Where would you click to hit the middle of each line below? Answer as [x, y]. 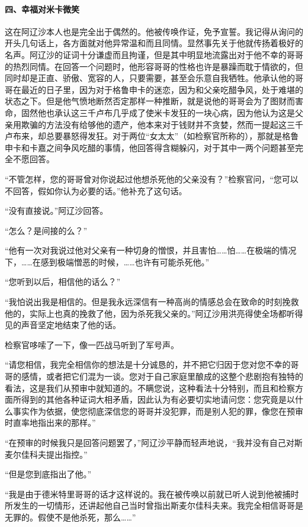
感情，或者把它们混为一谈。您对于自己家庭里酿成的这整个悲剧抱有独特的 [162, 376]
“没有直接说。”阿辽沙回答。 [57, 211]
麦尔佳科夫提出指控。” [46, 454]
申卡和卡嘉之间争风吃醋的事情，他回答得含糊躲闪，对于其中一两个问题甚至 [150, 147]
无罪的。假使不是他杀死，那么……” [70, 517]
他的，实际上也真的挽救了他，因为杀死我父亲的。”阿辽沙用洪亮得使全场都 [146, 313]
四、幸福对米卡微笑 [42, 9]
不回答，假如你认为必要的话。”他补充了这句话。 [96, 190]
